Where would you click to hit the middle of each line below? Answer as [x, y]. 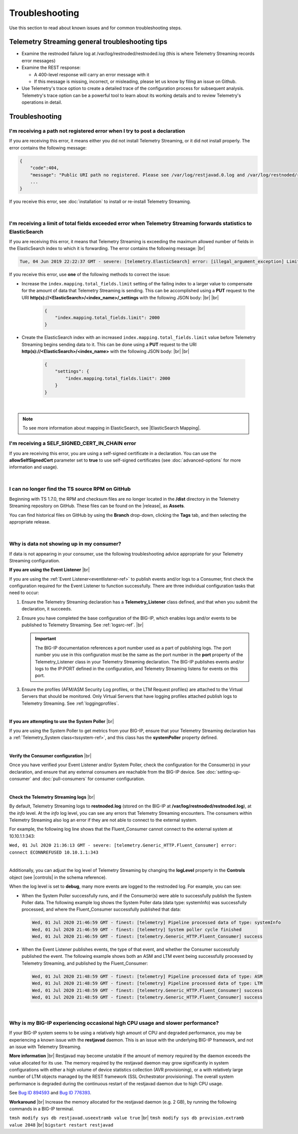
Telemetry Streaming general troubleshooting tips [88, 42]
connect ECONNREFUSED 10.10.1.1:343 [54, 852]
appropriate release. [30, 522]
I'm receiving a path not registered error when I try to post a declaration [97, 131]
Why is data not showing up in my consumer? [65, 544]
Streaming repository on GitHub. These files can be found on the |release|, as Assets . [97, 506]
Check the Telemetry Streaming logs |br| [52, 797]
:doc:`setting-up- [223, 772]
